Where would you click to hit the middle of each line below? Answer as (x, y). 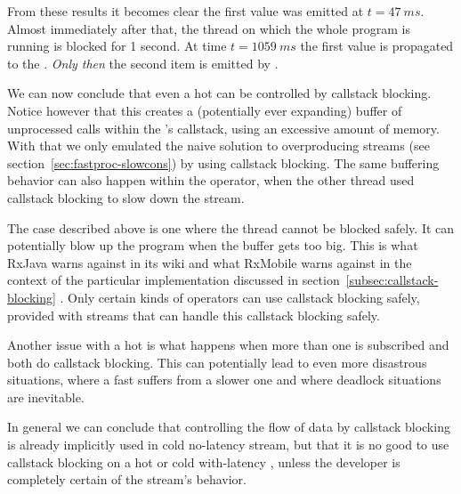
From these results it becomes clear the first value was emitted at (186, 11)
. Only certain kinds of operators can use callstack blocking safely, (240, 297)
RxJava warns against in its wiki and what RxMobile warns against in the (210, 262)
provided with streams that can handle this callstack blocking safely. (194, 315)
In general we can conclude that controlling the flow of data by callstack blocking (229, 427)
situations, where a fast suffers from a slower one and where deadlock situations (224, 380)
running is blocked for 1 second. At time (117, 46)
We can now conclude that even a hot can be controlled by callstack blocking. (219, 93)
